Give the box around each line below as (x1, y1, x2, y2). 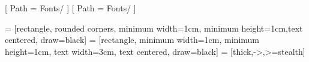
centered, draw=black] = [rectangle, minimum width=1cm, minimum (5, 33, 260, 46)
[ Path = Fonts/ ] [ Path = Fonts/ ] (5, 2, 136, 14)
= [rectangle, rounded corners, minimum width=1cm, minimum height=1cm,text (5, 21, 303, 34)
